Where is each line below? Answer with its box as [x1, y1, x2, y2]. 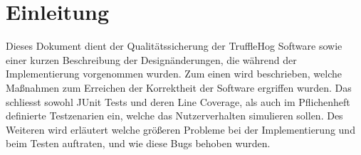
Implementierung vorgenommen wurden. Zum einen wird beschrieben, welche [6, 66, 342, 81]
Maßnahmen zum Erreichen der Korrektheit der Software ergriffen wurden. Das [6, 80, 352, 95]
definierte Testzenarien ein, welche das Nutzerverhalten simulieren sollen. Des [6, 108, 343, 123]
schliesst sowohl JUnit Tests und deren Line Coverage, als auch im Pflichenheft [6, 94, 350, 109]
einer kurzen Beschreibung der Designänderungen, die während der [6, 52, 297, 67]
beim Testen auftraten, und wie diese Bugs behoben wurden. [6, 136, 271, 151]
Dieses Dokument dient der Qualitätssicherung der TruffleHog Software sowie [6, 38, 342, 53]
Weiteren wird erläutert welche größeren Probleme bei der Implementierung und [6, 122, 355, 137]
